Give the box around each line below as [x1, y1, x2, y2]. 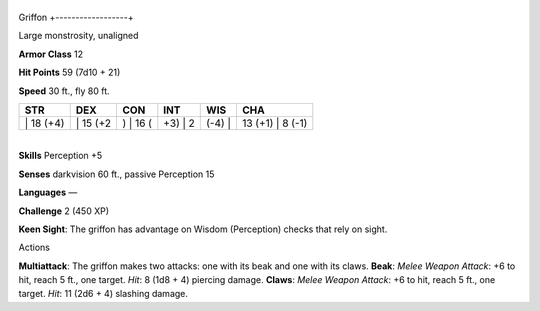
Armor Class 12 [18, 48, 84, 60]
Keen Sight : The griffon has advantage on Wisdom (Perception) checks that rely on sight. [18, 223, 388, 235]
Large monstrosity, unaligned [18, 30, 139, 42]
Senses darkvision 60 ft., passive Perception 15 [18, 168, 215, 180]
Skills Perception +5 [18, 150, 103, 162]
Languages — [18, 186, 78, 199]
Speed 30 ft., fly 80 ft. [18, 85, 110, 97]
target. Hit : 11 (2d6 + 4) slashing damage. [18, 288, 189, 300]
